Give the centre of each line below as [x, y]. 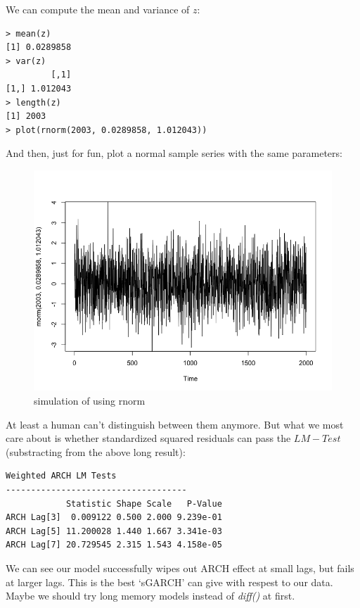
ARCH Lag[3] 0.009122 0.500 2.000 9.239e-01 [114, 518]
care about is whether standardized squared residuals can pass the [148, 438]
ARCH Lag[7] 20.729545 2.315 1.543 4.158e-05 [114, 545]
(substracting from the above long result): [96, 451]
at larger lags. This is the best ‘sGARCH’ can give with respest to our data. [169, 582]
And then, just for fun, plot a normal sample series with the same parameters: [174, 153]
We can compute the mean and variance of [98, 9]
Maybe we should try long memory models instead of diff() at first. [150, 596]
